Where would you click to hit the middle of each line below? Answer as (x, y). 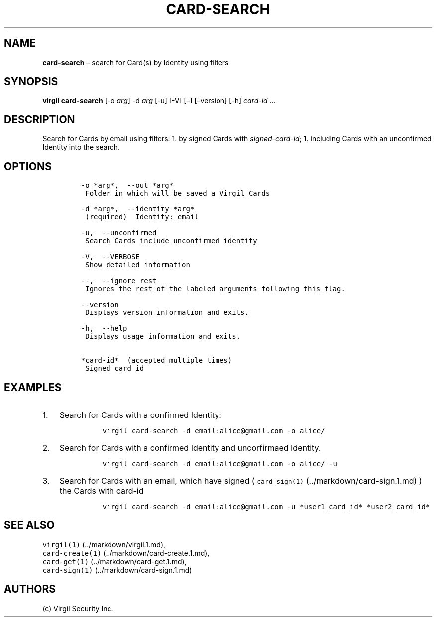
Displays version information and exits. (167, 313)
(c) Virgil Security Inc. (78, 608)
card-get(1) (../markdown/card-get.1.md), (114, 561)
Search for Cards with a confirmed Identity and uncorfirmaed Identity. (190, 448)
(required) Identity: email (142, 217)
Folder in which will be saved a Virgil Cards (178, 193)
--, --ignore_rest (119, 281)
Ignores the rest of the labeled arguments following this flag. (215, 289)
